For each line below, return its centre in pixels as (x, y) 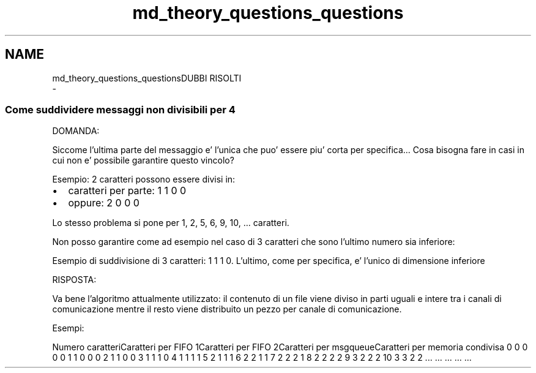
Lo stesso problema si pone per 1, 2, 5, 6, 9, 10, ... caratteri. (171, 223)
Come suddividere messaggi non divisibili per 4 (120, 109)
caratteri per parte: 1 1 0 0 (127, 191)
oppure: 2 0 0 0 (104, 203)
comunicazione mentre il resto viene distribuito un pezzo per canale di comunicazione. (227, 309)
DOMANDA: (76, 131)
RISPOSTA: (74, 280)
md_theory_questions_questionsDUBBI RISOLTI (147, 78)
